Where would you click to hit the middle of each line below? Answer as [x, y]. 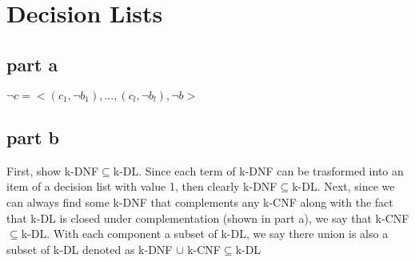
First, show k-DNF [53, 170]
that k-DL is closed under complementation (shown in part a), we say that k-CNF [208, 218]
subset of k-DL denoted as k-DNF [90, 249]
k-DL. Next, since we [343, 186]
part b [33, 137]
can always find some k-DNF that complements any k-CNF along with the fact [200, 202]
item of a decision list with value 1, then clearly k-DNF [142, 186]
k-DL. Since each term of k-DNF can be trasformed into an [258, 170]
